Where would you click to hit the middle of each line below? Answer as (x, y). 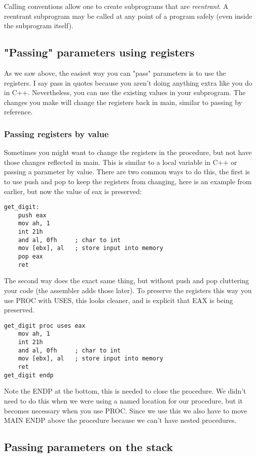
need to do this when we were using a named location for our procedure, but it (123, 400)
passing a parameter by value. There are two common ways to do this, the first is (127, 172)
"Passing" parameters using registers (99, 52)
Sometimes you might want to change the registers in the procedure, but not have (128, 152)
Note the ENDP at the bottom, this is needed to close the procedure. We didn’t (125, 391)
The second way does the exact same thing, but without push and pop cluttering (127, 280)
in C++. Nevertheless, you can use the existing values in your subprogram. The (125, 92)
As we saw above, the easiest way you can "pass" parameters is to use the (115, 73)
